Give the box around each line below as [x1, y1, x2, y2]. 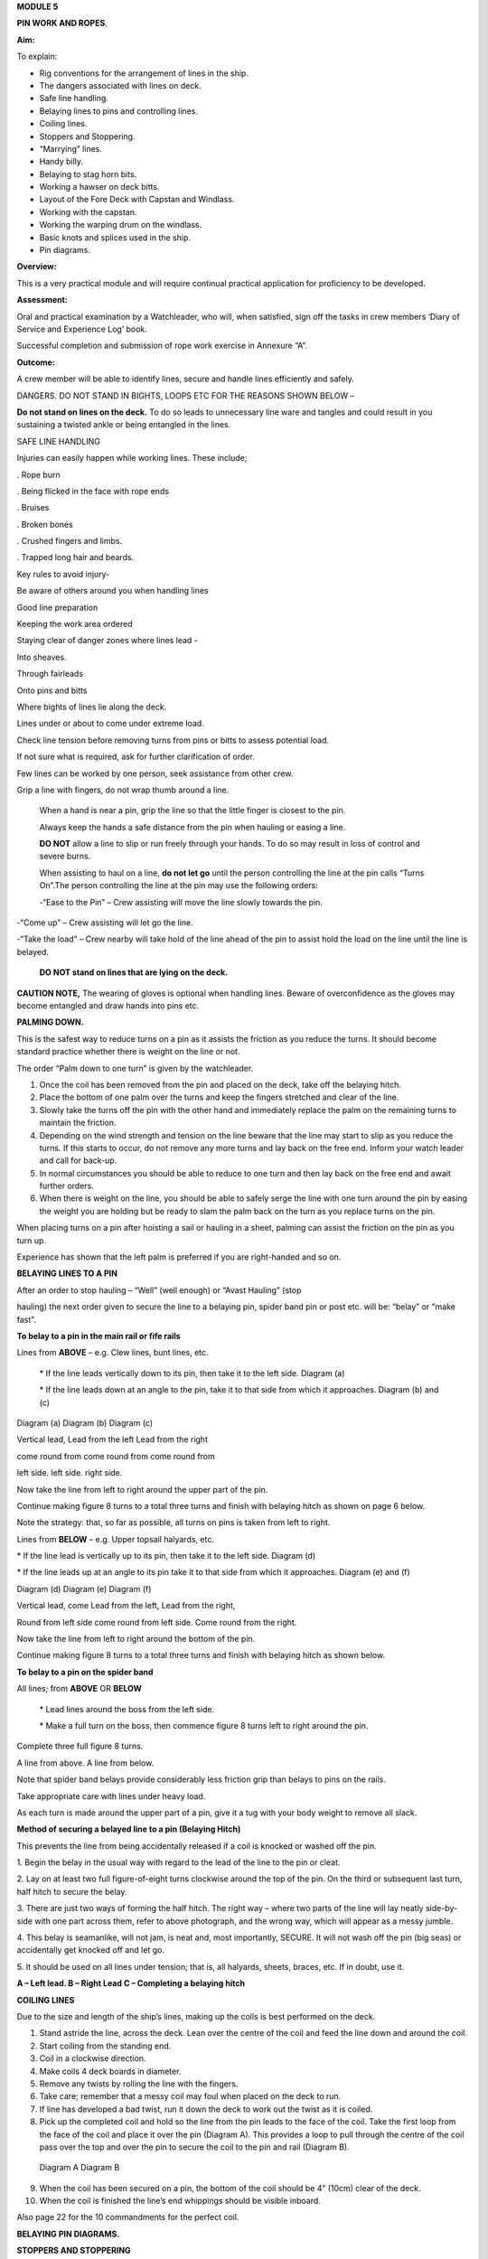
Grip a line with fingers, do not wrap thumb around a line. [16, 784, 230, 795]
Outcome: [16, 357, 56, 368]
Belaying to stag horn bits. [39, 168, 137, 180]
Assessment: [16, 295, 68, 305]
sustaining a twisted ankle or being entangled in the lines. [16, 419, 231, 430]
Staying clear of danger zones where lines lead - [16, 635, 199, 646]
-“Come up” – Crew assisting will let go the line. [16, 917, 193, 928]
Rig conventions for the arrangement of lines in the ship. [39, 68, 249, 79]
